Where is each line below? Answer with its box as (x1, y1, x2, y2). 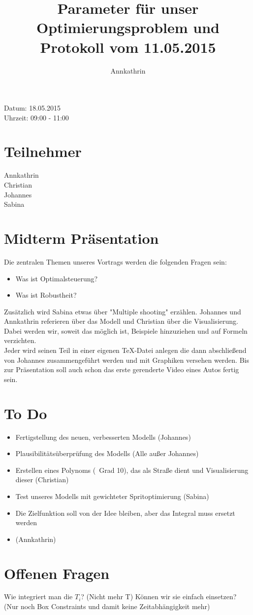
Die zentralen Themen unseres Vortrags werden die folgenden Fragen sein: (4, 256, 227, 267)
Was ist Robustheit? (15, 290, 77, 300)
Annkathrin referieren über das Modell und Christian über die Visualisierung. (4, 316, 238, 326)
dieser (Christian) (15, 474, 69, 485)
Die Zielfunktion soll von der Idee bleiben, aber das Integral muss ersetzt (15, 507, 235, 518)
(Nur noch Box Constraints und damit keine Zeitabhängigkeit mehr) (4, 601, 210, 612)
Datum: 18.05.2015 (4, 103, 61, 113)
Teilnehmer (4, 141, 82, 161)
